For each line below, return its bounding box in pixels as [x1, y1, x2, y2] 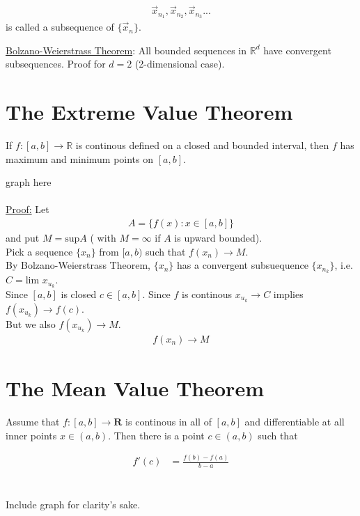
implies [273, 286, 304, 301]
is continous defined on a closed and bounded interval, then [75, 138, 329, 153]
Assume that [6, 414, 60, 428]
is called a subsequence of [6, 19, 114, 34]
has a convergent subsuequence [177, 258, 308, 272]
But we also [6, 316, 56, 331]
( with [90, 230, 116, 245]
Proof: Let [6, 202, 49, 217]
